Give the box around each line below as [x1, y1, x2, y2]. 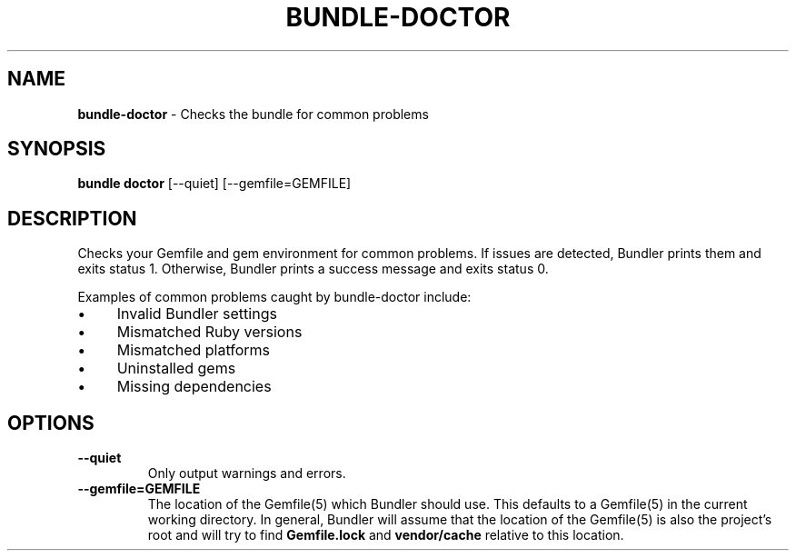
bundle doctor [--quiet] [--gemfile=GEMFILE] [77, 175, 352, 192]
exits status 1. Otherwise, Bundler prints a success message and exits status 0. [77, 261, 549, 277]
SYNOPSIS [7, 137, 106, 161]
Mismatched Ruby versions [116, 323, 303, 342]
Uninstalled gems [116, 359, 236, 378]
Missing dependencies [116, 377, 272, 396]
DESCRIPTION [7, 206, 137, 230]
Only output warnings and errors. [147, 465, 346, 482]
